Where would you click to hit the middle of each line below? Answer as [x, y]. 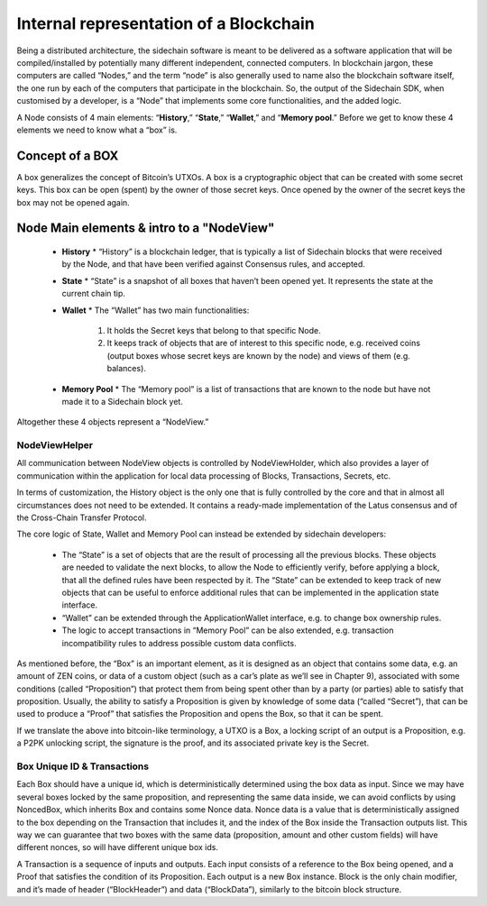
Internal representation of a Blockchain [165, 23]
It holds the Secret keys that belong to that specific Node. [214, 330]
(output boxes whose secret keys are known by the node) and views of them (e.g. [258, 355]
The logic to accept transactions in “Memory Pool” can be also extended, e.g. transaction [228, 630]
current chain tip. [94, 294]
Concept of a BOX [68, 156]
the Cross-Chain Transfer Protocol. [82, 517]
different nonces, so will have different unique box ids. [117, 847]
